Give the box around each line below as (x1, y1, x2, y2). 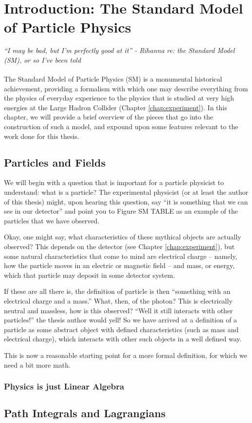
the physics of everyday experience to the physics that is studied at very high (4, 93, 234, 103)
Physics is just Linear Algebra (4, 380, 125, 392)
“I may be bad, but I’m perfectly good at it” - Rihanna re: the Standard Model (4, 45, 235, 55)
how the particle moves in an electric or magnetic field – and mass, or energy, (4, 260, 235, 271)
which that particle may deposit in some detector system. (4, 270, 175, 280)
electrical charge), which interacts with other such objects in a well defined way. (4, 334, 242, 344)
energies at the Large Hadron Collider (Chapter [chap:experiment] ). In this (4, 102, 227, 112)
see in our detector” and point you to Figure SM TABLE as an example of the (4, 206, 238, 216)
